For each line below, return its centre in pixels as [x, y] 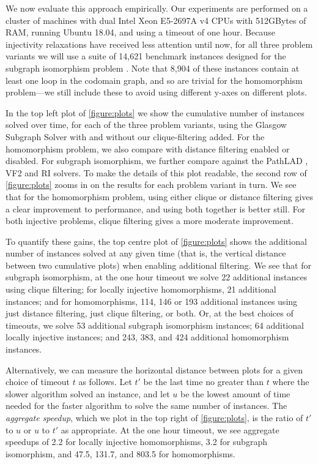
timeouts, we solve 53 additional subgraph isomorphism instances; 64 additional [155, 325]
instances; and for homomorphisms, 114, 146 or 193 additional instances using [152, 301]
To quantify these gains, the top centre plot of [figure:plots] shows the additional [156, 241]
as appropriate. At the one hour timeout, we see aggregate [170, 429]
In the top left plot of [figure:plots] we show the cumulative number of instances [155, 112]
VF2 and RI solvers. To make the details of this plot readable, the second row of [156, 172]
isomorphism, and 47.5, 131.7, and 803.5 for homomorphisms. [120, 453]
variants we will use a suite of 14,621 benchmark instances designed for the [146, 56]
